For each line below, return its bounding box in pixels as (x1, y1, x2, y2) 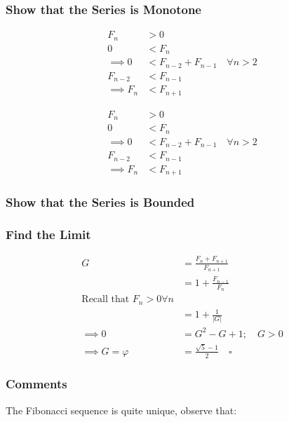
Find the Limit (6, 225, 91, 243)
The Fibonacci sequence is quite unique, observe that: (6, 402, 237, 417)
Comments (6, 375, 67, 393)
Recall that (81, 294, 130, 305)
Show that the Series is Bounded (6, 193, 195, 210)
